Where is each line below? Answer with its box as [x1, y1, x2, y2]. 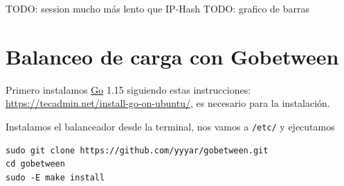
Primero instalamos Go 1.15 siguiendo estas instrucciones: [6, 82, 251, 96]
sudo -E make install [6, 172, 105, 183]
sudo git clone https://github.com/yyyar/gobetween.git [6, 145, 269, 155]
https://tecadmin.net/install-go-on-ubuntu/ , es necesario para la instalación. [6, 96, 330, 110]
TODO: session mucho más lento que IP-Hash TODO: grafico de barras [6, 1, 310, 15]
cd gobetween [6, 159, 65, 169]
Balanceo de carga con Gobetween [6, 42, 339, 70]
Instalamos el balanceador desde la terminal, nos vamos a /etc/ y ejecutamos [6, 119, 335, 133]
